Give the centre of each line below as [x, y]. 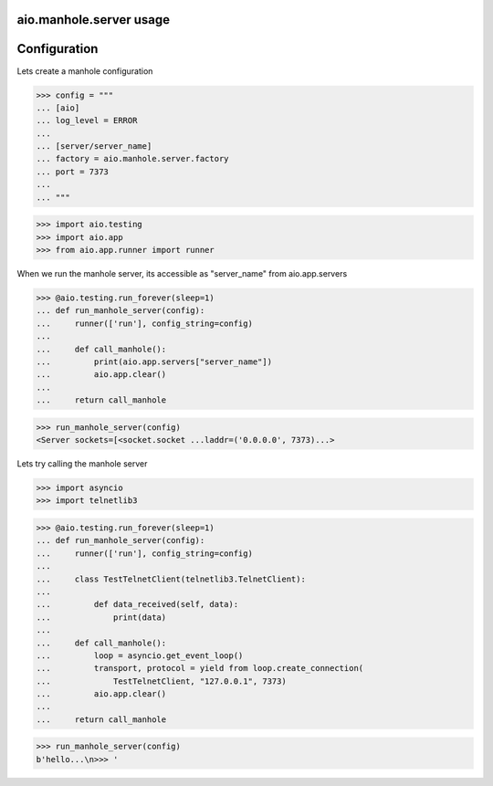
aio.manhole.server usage [94, 20]
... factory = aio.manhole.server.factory [132, 159]
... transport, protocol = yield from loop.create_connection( [200, 668]
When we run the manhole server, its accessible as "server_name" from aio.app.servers [182, 273]
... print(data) [101, 617]
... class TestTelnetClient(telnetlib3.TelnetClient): [171, 579]
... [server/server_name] [94, 147]
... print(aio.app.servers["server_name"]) [154, 362]
